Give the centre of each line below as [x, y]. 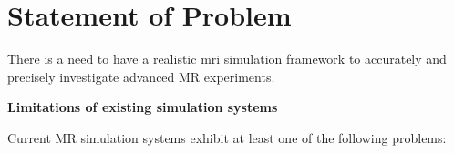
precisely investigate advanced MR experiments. [141, 76]
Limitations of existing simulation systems [143, 107]
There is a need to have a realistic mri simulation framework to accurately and [227, 59]
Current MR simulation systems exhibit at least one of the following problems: [227, 137]
